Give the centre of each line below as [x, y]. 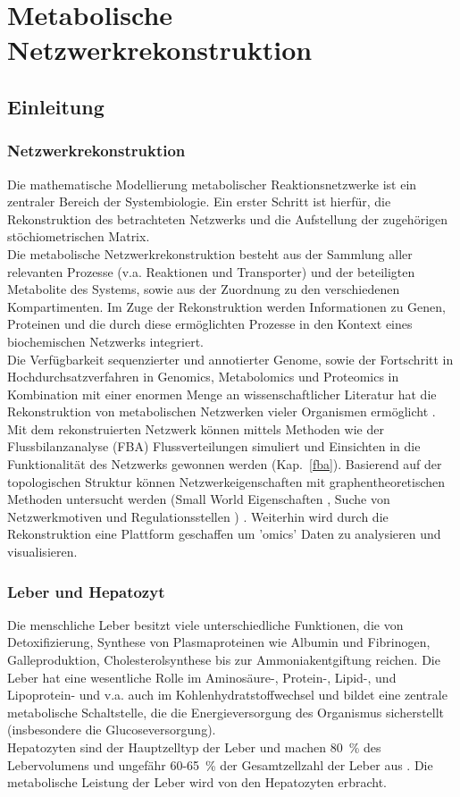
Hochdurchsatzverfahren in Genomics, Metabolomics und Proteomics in [203, 377]
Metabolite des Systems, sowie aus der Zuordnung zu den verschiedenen [204, 289]
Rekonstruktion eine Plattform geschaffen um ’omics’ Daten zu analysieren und [224, 534]
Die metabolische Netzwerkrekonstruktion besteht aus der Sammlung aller [210, 253]
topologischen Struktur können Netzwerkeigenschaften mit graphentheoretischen [226, 481]
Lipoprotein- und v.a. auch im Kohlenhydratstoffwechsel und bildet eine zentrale [227, 695]
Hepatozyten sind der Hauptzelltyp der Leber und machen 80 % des [194, 747]
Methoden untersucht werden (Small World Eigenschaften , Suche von [199, 499]
